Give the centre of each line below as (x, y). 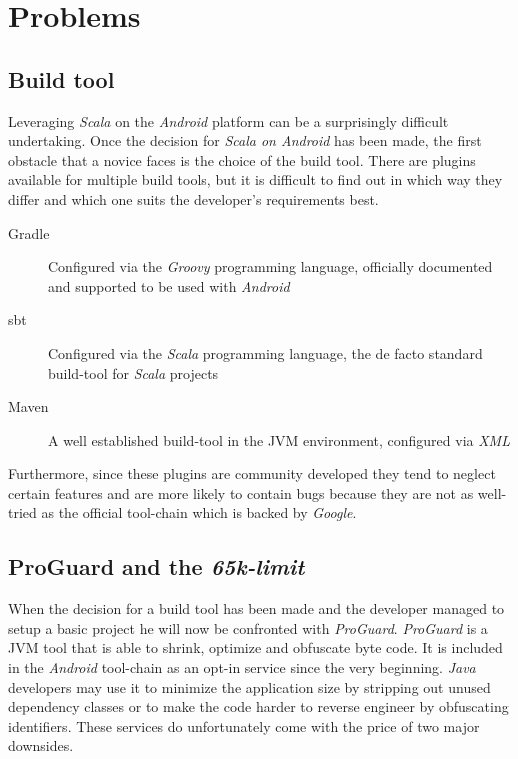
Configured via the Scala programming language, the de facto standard (265, 352)
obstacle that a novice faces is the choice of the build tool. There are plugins (242, 159)
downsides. (41, 745)
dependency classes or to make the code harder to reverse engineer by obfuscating (258, 706)
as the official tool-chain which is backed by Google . (199, 512)
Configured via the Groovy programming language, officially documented (270, 266)
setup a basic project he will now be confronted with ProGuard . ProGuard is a (248, 627)
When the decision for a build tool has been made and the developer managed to (256, 608)
